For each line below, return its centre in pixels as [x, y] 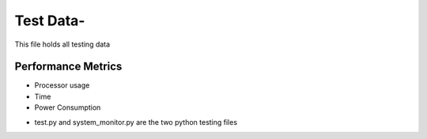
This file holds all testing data [62, 44]
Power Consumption [68, 107]
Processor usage [62, 85]
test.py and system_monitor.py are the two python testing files [136, 122]
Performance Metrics [68, 67]
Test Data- [50, 21]
